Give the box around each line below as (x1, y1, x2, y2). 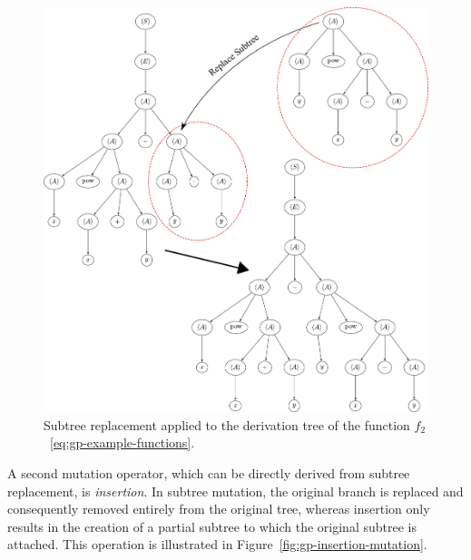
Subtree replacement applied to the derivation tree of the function (44, 415, 410, 434)
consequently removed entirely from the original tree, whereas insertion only (7, 499, 430, 518)
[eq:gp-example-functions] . (50, 433, 195, 452)
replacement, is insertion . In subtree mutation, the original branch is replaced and (7, 481, 464, 500)
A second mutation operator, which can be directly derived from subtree (7, 464, 410, 482)
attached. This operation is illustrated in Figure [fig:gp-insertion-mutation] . (7, 535, 427, 554)
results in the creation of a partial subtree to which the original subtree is (7, 516, 417, 535)
